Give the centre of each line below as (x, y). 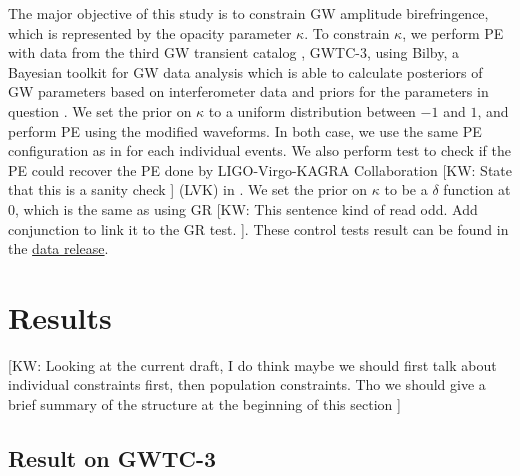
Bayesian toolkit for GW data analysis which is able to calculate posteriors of (245, 71)
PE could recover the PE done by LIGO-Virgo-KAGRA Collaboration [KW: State (260, 169)
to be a (406, 189)
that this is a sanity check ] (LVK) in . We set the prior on (188, 189)
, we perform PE (453, 32)
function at (477, 189)
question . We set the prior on (100, 110)
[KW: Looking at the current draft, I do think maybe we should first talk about (252, 364)
